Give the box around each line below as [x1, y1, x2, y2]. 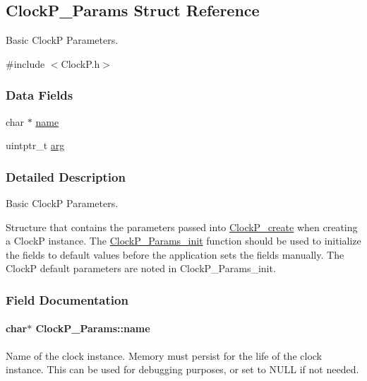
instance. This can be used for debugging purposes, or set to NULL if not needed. [6, 362, 359, 377]
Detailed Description [6, 168, 126, 185]
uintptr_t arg [6, 138, 65, 153]
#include [6, 56, 45, 71]
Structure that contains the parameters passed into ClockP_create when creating [6, 219, 358, 234]
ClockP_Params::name [35, 321, 150, 336]
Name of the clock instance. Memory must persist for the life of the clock [6, 348, 322, 363]
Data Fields [6, 86, 73, 104]
